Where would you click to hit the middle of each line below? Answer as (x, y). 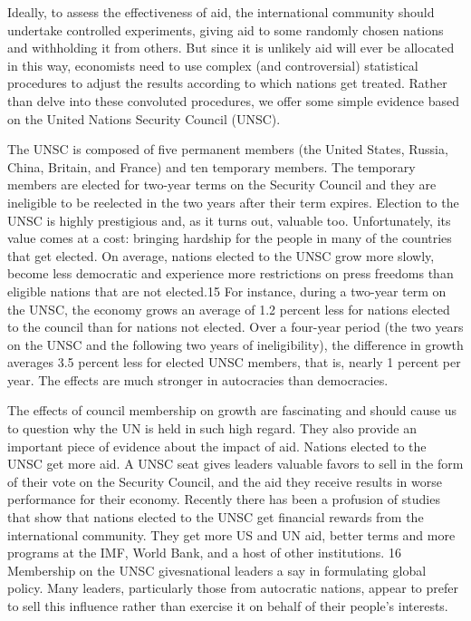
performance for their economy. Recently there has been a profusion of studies (224, 499)
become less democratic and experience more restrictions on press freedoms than (231, 273)
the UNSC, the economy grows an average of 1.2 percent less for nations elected (229, 309)
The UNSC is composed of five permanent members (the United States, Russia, (228, 149)
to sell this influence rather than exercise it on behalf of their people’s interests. (228, 606)
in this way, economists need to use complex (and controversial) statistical (213, 65)
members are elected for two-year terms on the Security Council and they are (222, 184)
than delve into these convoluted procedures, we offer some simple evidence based (233, 100)
